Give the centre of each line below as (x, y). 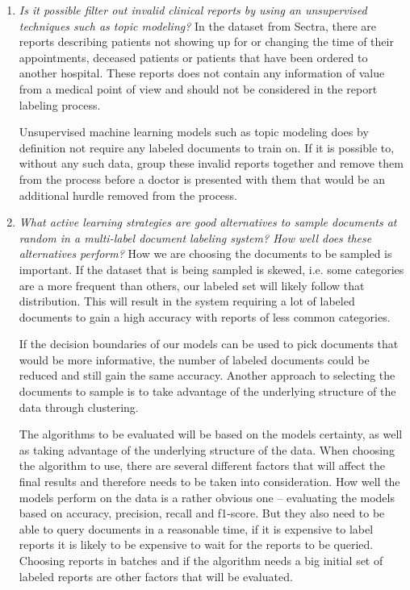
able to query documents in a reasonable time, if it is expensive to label (196, 528)
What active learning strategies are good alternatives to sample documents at (208, 222)
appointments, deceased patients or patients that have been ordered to (193, 57)
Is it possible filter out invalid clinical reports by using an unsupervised (193, 10)
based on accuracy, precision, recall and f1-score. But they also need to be (202, 513)
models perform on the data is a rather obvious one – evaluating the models (207, 497)
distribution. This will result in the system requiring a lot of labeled (187, 301)
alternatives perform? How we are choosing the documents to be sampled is (205, 253)
